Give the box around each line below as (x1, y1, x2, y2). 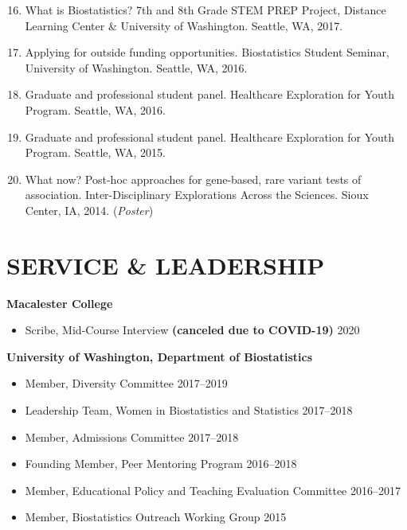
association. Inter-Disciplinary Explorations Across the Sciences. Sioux (25, 186, 369, 203)
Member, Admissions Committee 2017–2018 (25, 428, 239, 445)
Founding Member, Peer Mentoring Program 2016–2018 (25, 455, 297, 472)
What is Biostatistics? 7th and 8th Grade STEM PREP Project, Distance (25, 2, 386, 18)
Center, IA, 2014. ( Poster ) (25, 201, 154, 218)
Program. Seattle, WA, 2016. (25, 101, 166, 118)
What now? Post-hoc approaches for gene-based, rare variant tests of (25, 170, 362, 187)
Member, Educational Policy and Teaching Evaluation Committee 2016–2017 (25, 481, 401, 498)
